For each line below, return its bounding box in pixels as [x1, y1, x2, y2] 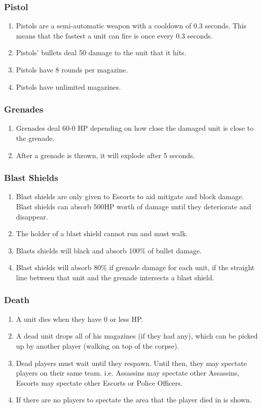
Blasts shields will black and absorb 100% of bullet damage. [16, 245, 202, 255]
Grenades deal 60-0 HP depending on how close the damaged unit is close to [16, 123, 254, 133]
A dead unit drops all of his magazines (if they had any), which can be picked [16, 330, 258, 341]
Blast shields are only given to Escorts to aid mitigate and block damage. [16, 191, 244, 202]
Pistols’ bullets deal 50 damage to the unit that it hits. [16, 47, 186, 58]
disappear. [16, 211, 48, 221]
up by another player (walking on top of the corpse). [16, 340, 179, 351]
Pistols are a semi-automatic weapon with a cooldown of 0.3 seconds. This [16, 20, 247, 31]
